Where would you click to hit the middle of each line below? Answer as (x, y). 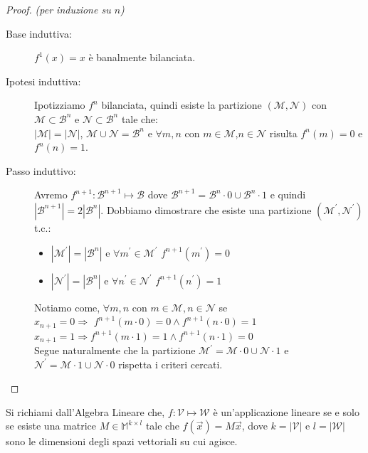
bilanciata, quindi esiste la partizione (182, 105)
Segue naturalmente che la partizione (115, 350)
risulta (283, 133)
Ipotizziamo (60, 105)
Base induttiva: (39, 33)
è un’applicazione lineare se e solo (286, 411)
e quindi (288, 194)
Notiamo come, (67, 307)
